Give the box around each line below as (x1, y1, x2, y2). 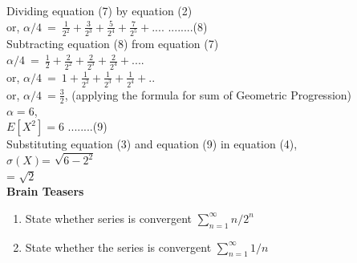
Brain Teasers (6, 183, 84, 200)
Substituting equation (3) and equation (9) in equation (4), (6, 136, 298, 152)
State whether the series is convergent (25, 238, 212, 255)
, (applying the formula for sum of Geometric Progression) (64, 86, 352, 103)
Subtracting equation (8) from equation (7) (6, 35, 219, 52)
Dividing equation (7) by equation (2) (6, 2, 193, 18)
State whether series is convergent (25, 209, 192, 226)
